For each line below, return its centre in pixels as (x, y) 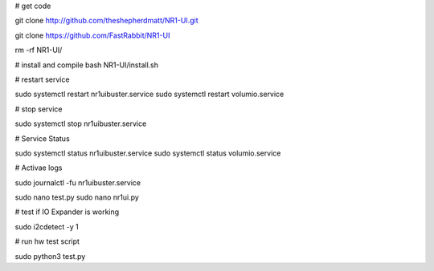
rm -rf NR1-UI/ (39, 50)
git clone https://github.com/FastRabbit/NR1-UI (92, 35)
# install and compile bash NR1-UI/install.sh (86, 65)
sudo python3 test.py (50, 256)
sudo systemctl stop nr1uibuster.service (81, 123)
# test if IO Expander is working (67, 212)
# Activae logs (39, 168)
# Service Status (42, 138)
